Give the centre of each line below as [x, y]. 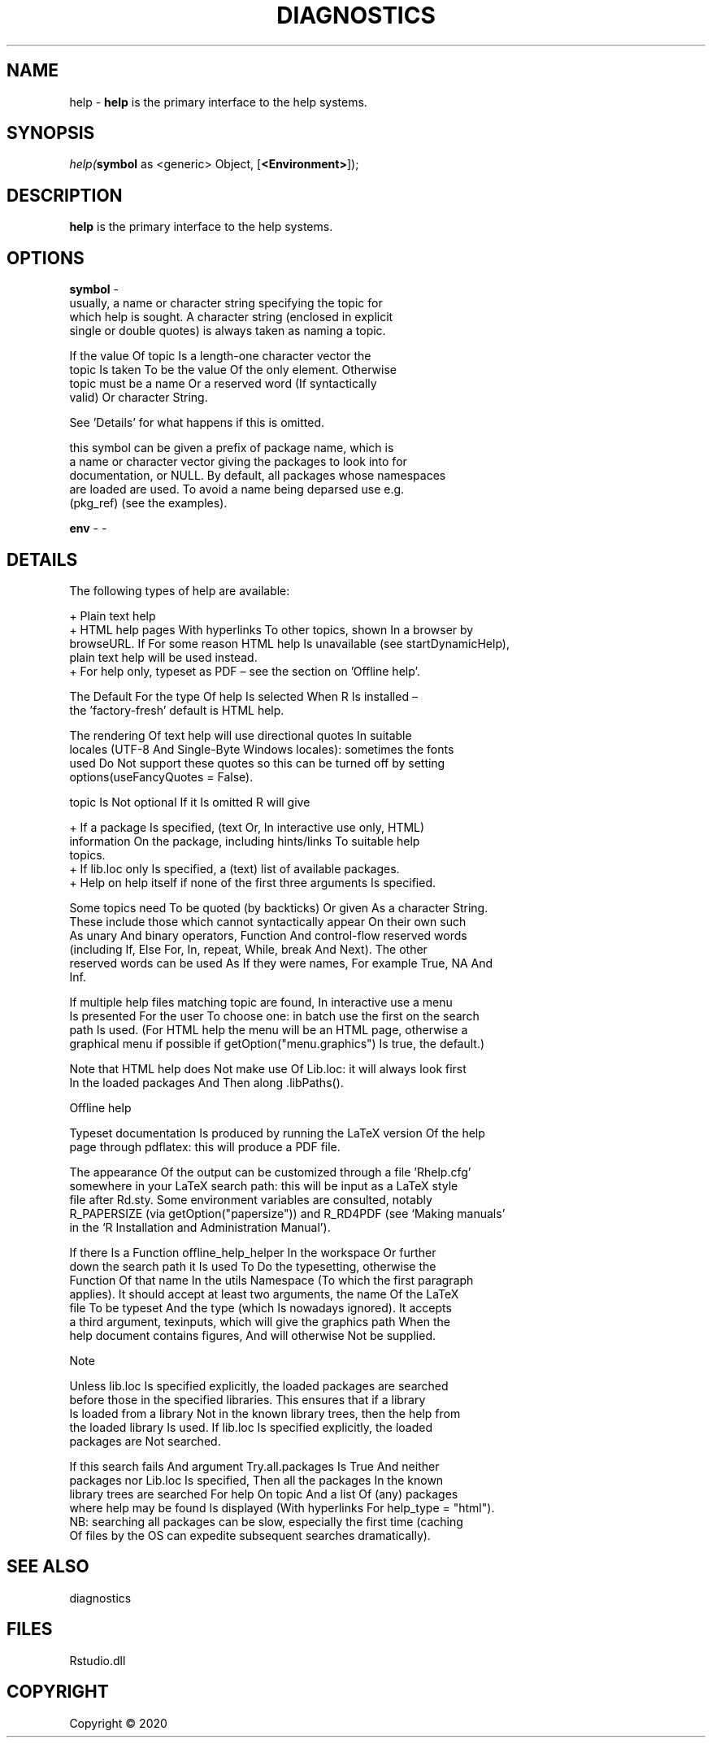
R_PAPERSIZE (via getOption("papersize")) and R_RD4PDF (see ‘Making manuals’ [287, 1213]
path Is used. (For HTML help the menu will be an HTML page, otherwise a [269, 1029]
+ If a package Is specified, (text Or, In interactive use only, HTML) [247, 827]
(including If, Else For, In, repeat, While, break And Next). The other [248, 949]
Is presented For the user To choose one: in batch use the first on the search [274, 1016]
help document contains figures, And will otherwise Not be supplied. [252, 1335]
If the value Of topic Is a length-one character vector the [220, 356]
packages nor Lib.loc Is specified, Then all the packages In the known [256, 1480]
